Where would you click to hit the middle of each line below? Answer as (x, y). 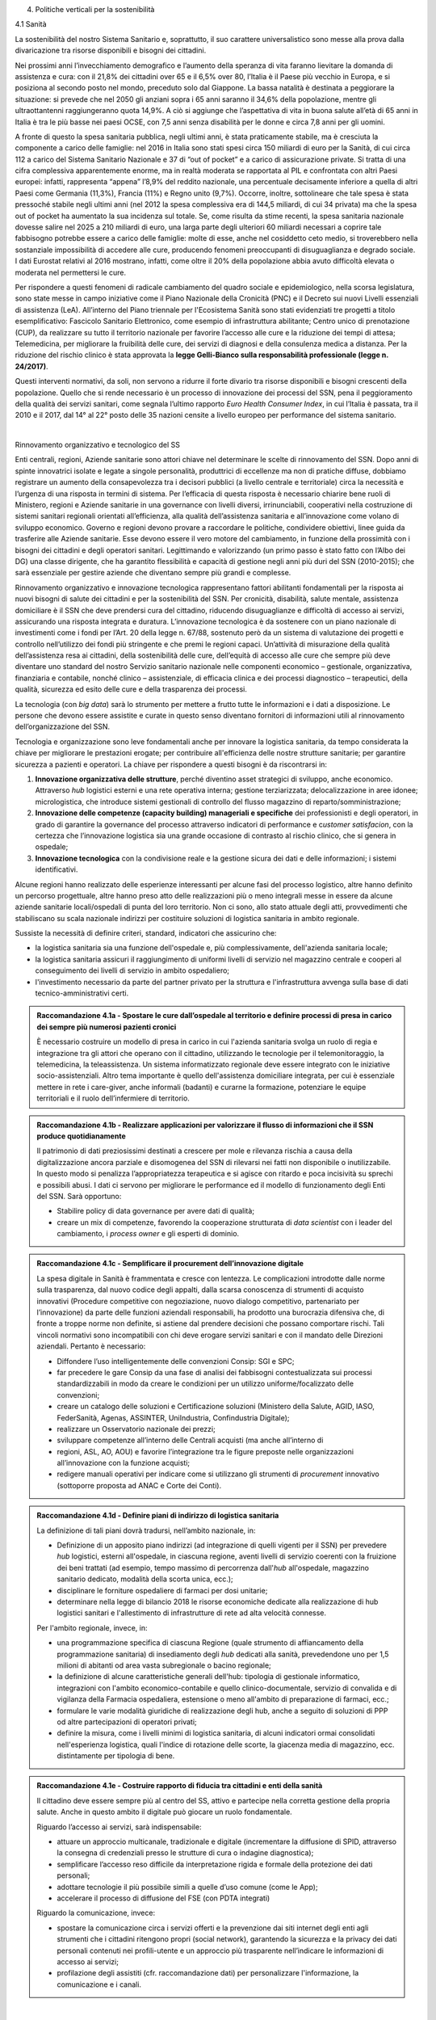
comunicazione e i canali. (99, 1984)
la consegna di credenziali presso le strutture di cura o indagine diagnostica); (185, 1853)
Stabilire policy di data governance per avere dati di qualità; (155, 1211)
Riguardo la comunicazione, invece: (96, 1913)
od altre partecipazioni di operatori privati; (127, 1722)
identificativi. (57, 869)
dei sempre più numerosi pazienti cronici (107, 1027)
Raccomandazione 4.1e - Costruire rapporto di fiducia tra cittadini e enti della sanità (180, 1786)
